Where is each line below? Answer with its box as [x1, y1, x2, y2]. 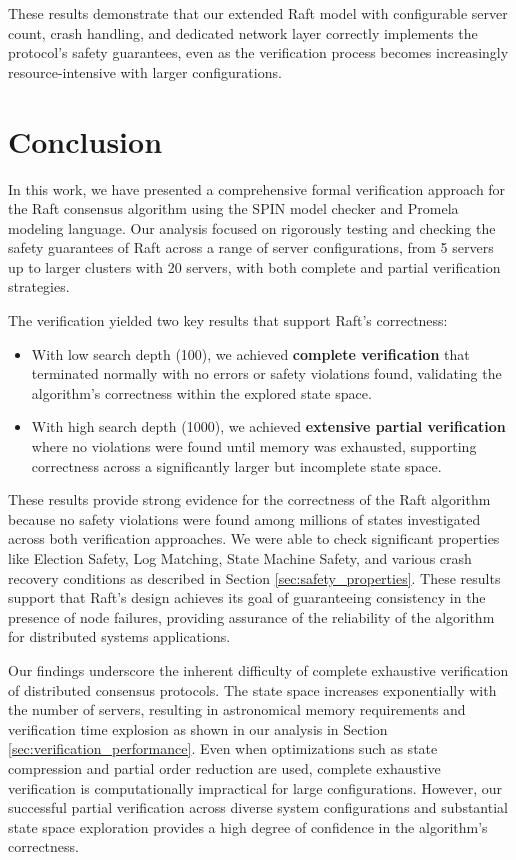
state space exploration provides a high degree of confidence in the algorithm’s [8, 816, 488, 837]
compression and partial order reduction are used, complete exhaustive [8, 757, 441, 778]
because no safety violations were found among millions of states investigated [8, 508, 481, 529]
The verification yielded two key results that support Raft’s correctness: [8, 310, 448, 331]
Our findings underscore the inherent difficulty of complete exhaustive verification [8, 659, 509, 680]
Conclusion [8, 120, 163, 161]
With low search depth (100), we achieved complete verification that [31, 343, 470, 364]
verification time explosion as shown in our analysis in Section [8, 718, 388, 739]
